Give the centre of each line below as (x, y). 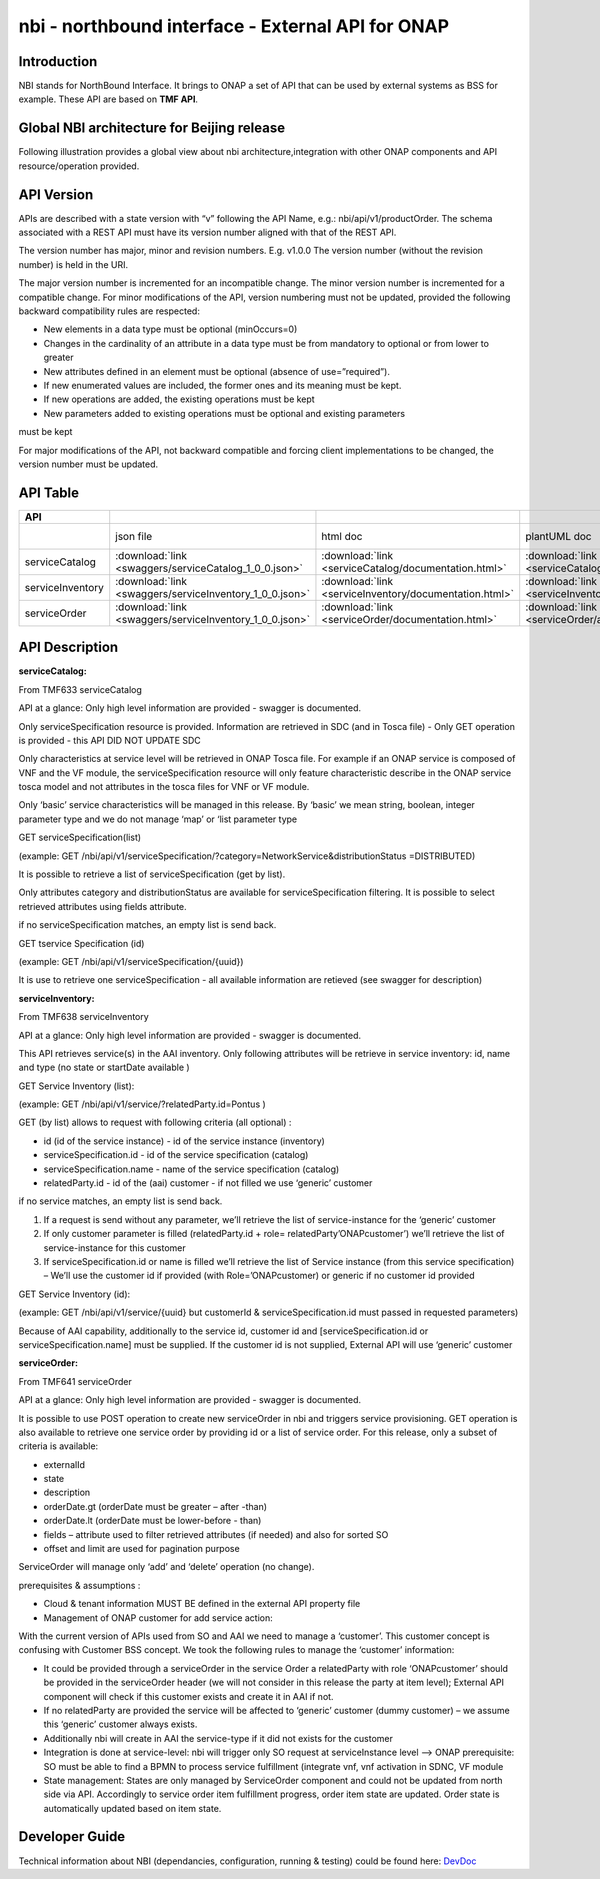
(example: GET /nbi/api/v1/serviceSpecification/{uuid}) (131, 961)
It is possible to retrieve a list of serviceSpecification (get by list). (152, 874)
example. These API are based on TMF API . (108, 99)
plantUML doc (558, 536)
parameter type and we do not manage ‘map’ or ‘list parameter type (158, 819)
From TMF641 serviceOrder (75, 1381)
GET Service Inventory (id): (74, 1294)
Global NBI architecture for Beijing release (151, 128)
